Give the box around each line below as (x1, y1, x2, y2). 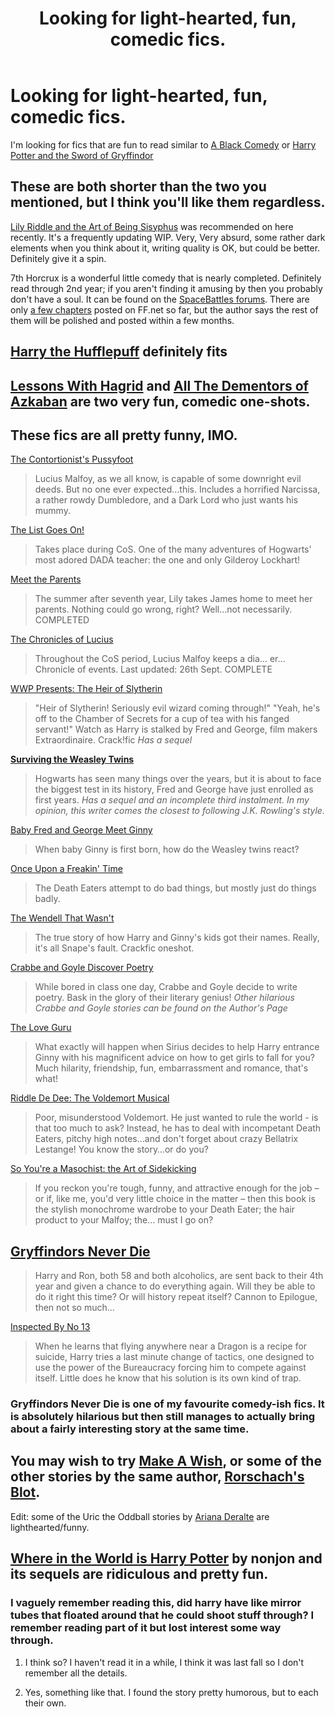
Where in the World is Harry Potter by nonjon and (10, 1550, 323, 1567)
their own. (24, 1697, 67, 1709)
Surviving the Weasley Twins (10, 753, 135, 766)
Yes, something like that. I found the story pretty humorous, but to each (24, 1686, 319, 1698)
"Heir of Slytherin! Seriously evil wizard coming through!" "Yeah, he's (34, 702, 321, 714)
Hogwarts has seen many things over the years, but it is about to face (34, 773, 322, 785)
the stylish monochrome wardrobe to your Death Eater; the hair (34, 1203, 296, 1216)
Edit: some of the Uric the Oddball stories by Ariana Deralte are (10, 1510, 270, 1522)
